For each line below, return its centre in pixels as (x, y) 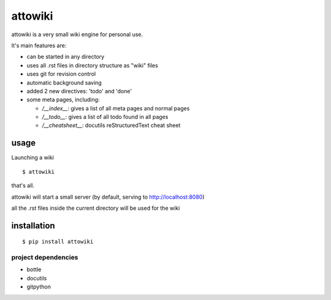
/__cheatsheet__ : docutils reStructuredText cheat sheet (111, 125)
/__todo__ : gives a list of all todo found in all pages (105, 117)
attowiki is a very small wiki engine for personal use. (77, 34)
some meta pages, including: (63, 100)
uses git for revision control (61, 74)
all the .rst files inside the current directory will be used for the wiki (96, 208)
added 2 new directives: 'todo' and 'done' (79, 91)
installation (33, 225)
